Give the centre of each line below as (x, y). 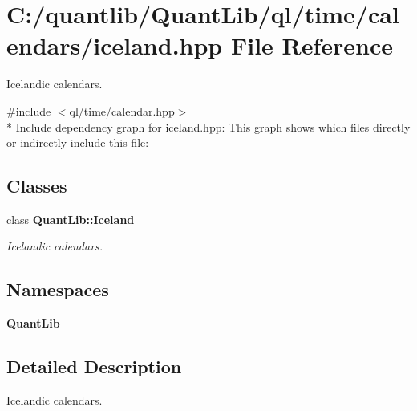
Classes (37, 186)
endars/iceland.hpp (115, 45)
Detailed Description (94, 366)
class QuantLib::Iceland (71, 219)
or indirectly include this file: (78, 142)
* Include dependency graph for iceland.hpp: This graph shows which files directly (208, 126)
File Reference (312, 45)
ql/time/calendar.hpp (122, 110)
